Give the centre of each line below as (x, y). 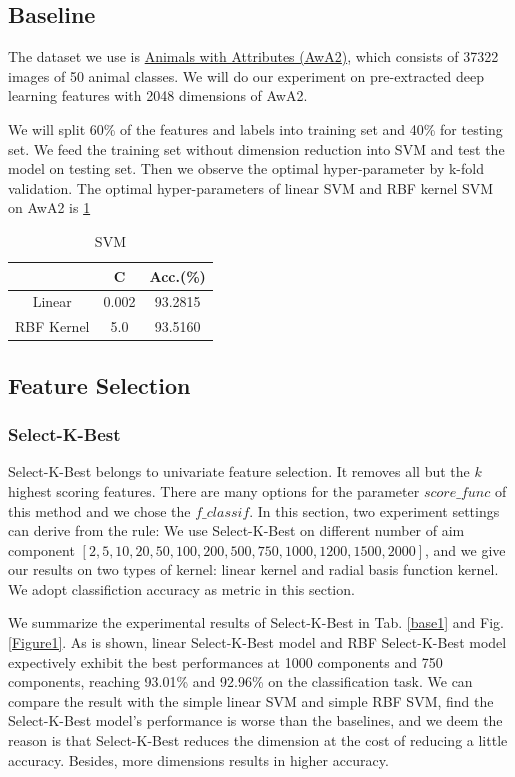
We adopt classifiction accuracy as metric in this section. (181, 588)
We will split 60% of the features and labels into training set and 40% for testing (255, 128)
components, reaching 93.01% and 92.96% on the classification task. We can (240, 681)
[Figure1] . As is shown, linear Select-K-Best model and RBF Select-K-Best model (257, 642)
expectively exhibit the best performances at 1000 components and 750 (225, 661)
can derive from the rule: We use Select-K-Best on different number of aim (236, 530)
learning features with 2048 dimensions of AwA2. (158, 95)
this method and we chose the (99, 510)
